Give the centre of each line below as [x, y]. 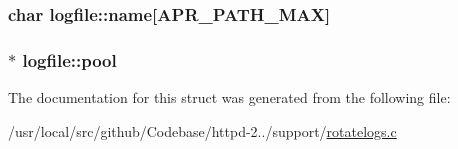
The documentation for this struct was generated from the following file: [229, 97]
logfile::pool [69, 59]
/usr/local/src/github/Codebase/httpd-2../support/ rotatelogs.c [202, 130]
